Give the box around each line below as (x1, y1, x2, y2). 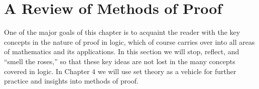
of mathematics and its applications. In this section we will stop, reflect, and (4, 46, 239, 57)
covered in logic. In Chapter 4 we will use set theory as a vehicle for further (4, 66, 236, 76)
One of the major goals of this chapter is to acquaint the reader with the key (4, 27, 240, 37)
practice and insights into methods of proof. (4, 76, 139, 86)
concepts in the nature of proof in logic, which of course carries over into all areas (4, 36, 255, 47)
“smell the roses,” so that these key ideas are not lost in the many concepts (4, 56, 235, 66)
